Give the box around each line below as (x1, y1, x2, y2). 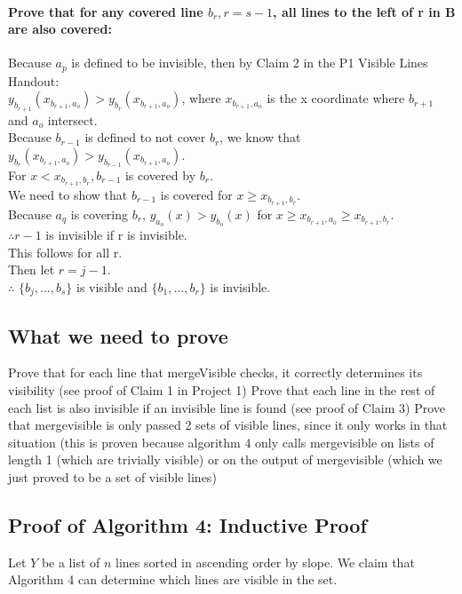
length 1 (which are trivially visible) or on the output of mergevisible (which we (8, 450, 442, 469)
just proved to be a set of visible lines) (8, 467, 217, 486)
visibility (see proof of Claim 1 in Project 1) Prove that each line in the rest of (8, 380, 435, 399)
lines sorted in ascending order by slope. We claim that (115, 552, 415, 571)
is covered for (160, 185, 233, 203)
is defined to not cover (84, 128, 206, 147)
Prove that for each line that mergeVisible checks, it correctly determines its (8, 363, 423, 382)
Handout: (8, 71, 60, 90)
